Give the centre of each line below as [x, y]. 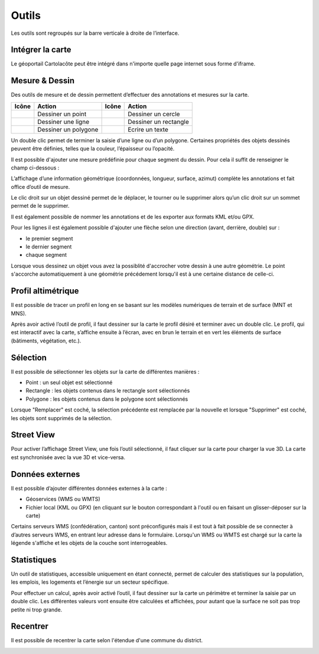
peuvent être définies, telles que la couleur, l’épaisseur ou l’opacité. [93, 149]
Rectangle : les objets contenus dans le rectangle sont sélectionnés [108, 391]
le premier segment [49, 238]
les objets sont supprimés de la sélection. [61, 418]
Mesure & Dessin [43, 81]
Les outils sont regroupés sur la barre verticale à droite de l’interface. [95, 33]
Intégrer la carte [41, 50]
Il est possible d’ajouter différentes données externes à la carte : [89, 488]
